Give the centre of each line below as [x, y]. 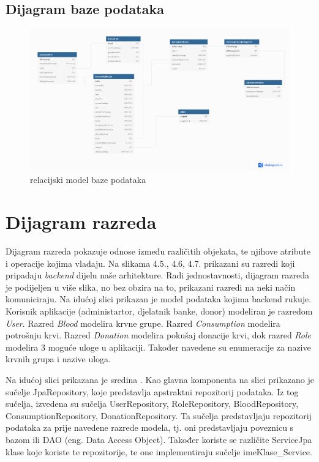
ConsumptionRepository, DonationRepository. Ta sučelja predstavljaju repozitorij [159, 415]
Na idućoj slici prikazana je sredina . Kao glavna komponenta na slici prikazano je [160, 379]
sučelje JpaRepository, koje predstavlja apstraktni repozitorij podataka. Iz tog [152, 391]
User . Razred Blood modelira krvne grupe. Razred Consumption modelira [143, 323]
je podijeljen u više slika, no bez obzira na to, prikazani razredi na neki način [151, 287]
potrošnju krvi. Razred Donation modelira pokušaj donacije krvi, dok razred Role [159, 335]
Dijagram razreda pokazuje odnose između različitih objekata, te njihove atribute [158, 251]
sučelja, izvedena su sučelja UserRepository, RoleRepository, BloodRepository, [152, 404]
